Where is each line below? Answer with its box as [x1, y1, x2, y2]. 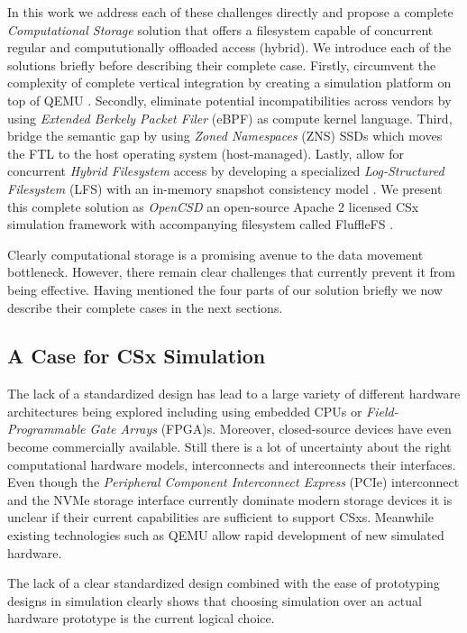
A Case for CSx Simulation [7, 342, 266, 370]
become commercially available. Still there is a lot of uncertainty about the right [7, 437, 452, 456]
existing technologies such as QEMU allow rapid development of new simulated [7, 526, 444, 545]
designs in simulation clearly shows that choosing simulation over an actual [7, 591, 422, 610]
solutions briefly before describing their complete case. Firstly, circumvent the [7, 55, 436, 74]
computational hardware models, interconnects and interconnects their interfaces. [7, 454, 456, 473]
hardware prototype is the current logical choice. [7, 609, 275, 628]
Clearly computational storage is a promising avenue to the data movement [7, 244, 424, 263]
